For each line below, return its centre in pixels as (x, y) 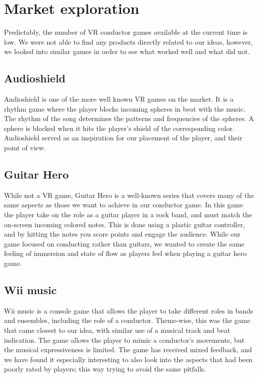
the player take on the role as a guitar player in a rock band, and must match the (128, 215)
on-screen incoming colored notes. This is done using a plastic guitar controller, (125, 224)
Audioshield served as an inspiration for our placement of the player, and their (123, 138)
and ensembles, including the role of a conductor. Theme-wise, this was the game (127, 320)
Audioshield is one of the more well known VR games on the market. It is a (119, 99)
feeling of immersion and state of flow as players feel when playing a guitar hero (125, 253)
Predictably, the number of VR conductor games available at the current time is (126, 32)
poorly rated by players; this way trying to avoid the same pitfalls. (105, 369)
